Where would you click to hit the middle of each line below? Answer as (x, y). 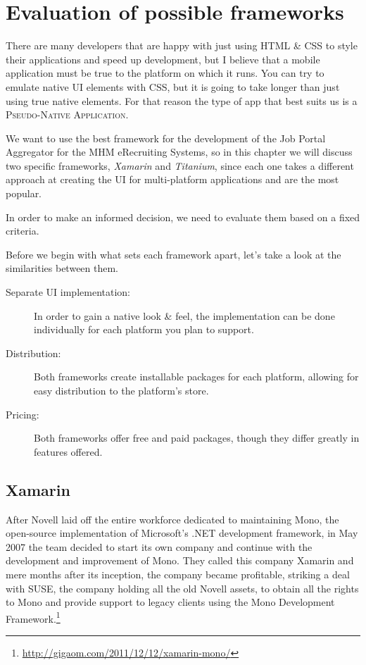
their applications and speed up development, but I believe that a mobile (163, 59)
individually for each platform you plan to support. (144, 329)
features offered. (68, 451)
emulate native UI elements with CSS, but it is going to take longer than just (173, 86)
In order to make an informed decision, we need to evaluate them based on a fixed (183, 217)
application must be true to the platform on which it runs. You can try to (165, 73)
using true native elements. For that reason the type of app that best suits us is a (182, 100)
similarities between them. (62, 268)
